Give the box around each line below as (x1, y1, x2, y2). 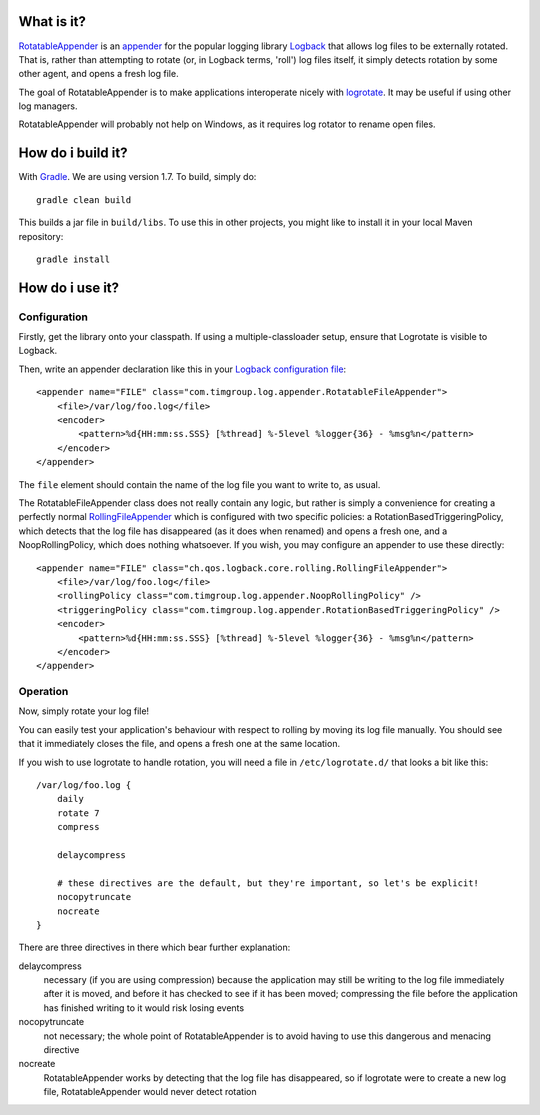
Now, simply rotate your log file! (18, 705, 150, 717)
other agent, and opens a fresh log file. (18, 68, 179, 80)
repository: (18, 230, 64, 242)
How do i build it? (18, 145, 128, 162)
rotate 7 (56, 807, 100, 819)
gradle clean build (36, 194, 132, 205)
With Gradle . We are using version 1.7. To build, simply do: (18, 171, 257, 183)
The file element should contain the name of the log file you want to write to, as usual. (18, 478, 381, 490)
